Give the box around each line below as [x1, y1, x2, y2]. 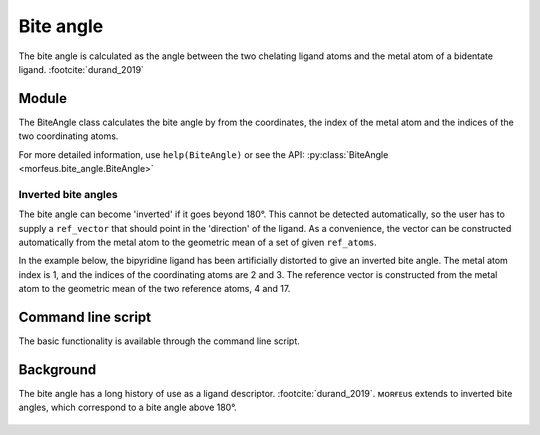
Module [18, 90, 67, 107]
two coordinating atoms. [18, 130, 119, 142]
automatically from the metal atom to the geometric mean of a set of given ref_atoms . [18, 236, 377, 248]
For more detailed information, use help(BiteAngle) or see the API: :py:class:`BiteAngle [18, 148, 389, 160]
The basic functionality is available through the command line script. [18, 335, 300, 347]
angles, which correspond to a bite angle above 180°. [18, 401, 237, 414]
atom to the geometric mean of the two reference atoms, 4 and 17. [18, 283, 291, 295]
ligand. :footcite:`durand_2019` [18, 63, 145, 75]
